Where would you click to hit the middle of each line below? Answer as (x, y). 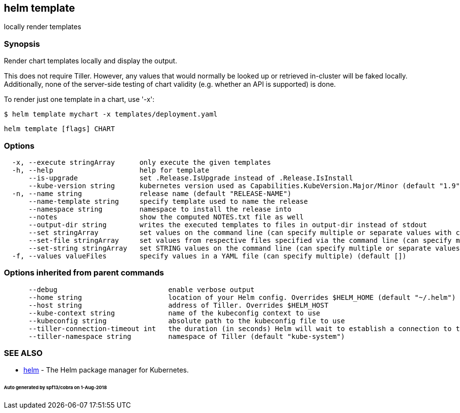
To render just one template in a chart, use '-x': (79, 99)
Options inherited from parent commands (84, 273)
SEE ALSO (23, 353)
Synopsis (22, 44)
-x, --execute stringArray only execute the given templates (141, 162)
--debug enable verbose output (142, 289)
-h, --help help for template (111, 170)
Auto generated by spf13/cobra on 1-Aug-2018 (56, 388)
